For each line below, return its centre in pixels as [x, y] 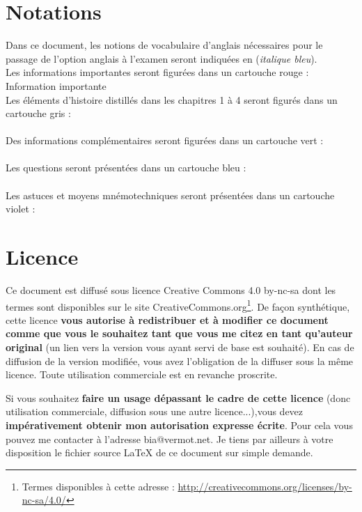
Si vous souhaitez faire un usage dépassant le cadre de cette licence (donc [178, 397]
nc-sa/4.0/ [44, 500]
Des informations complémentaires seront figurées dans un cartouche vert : [165, 140]
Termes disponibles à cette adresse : [98, 486]
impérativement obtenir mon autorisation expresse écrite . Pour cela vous [179, 425]
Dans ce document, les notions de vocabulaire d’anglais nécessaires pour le [164, 45]
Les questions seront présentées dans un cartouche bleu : [126, 168]
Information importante [56, 85]
